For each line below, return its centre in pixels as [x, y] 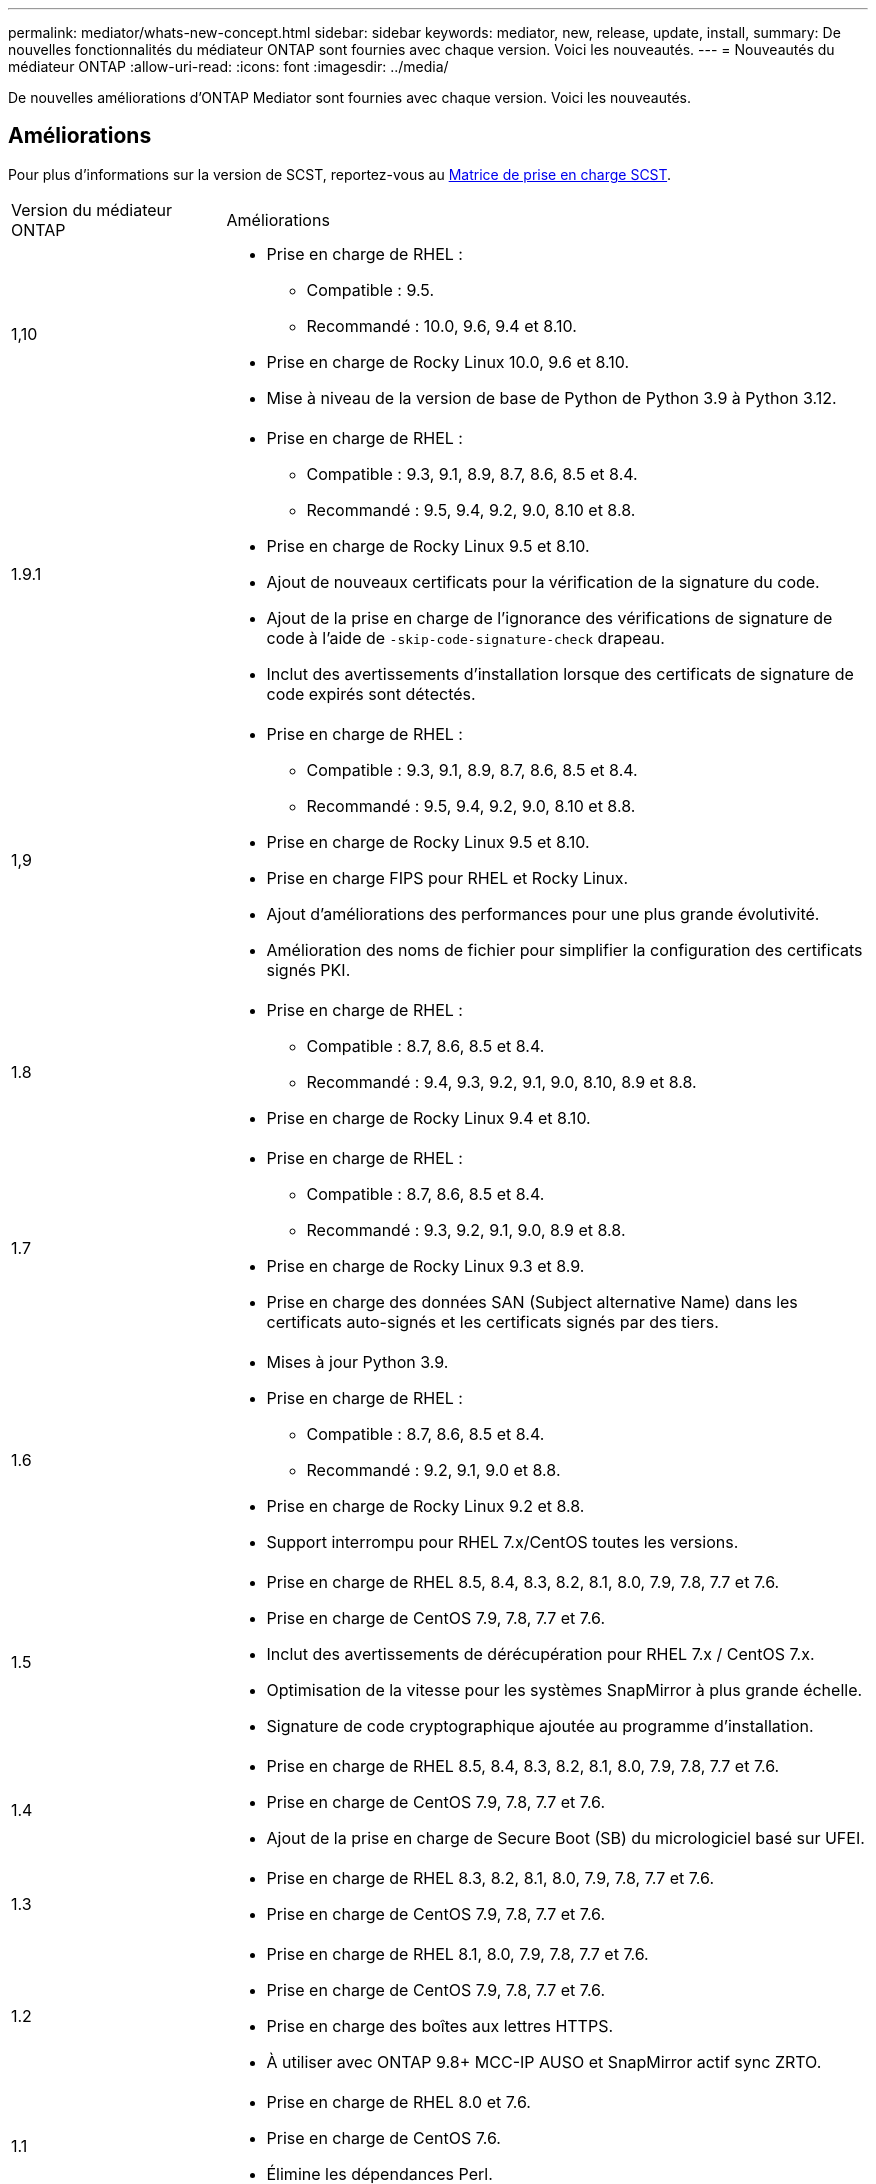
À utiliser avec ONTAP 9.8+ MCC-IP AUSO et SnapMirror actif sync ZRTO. [544, 2061]
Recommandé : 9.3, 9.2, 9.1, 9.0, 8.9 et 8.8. [466, 1229]
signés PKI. [308, 969]
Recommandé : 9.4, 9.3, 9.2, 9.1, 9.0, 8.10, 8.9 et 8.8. [501, 1081]
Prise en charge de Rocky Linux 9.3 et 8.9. [425, 1265]
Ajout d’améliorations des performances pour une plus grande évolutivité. [543, 913]
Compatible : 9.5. [370, 289]
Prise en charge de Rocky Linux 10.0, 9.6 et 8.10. [448, 361]
